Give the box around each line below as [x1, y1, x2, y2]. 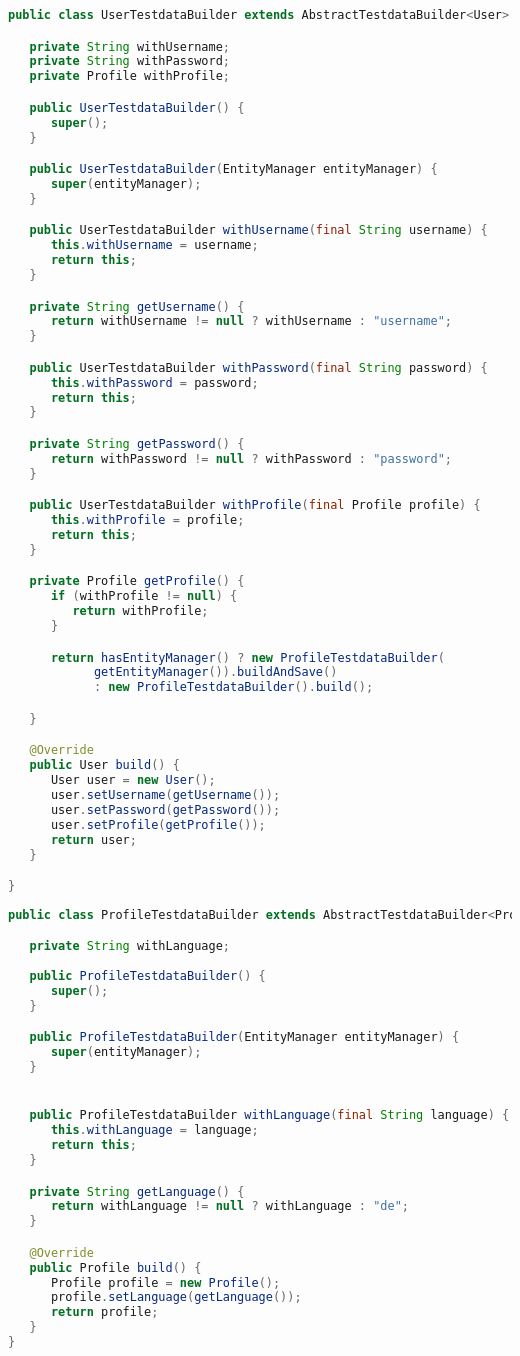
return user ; [50, 832, 137, 847]
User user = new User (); [50, 773, 216, 788]
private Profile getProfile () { [29, 574, 245, 589]
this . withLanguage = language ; [50, 1123, 259, 1138]
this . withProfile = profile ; [50, 513, 245, 528]
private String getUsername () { [29, 299, 245, 314]
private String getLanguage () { [29, 1184, 245, 1199]
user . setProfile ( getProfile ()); [50, 817, 266, 832]
